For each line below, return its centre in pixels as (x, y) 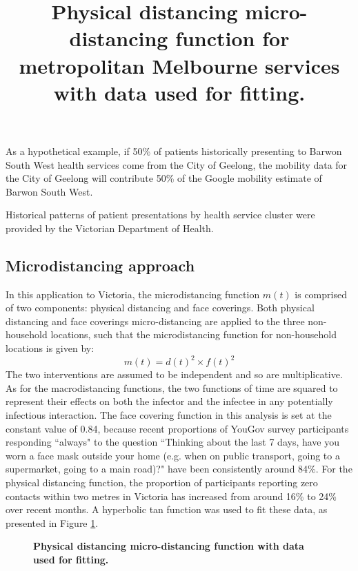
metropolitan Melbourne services (179, 65)
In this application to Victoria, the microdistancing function (133, 294)
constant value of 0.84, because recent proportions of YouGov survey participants (177, 428)
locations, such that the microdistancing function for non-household (194, 334)
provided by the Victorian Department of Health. (110, 228)
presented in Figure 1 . (52, 522)
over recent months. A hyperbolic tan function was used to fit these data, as (167, 509)
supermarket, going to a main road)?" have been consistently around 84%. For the (179, 469)
